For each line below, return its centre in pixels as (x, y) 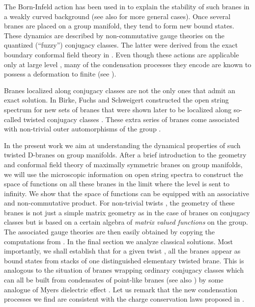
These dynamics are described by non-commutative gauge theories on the (114, 35)
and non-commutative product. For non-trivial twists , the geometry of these (119, 203)
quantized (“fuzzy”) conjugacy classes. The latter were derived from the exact (121, 45)
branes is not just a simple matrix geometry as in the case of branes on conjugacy (127, 212)
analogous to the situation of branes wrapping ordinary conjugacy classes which (124, 270)
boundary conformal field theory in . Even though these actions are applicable (122, 54)
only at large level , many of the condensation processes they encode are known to (128, 64)
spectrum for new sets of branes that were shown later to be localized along (118, 109)
